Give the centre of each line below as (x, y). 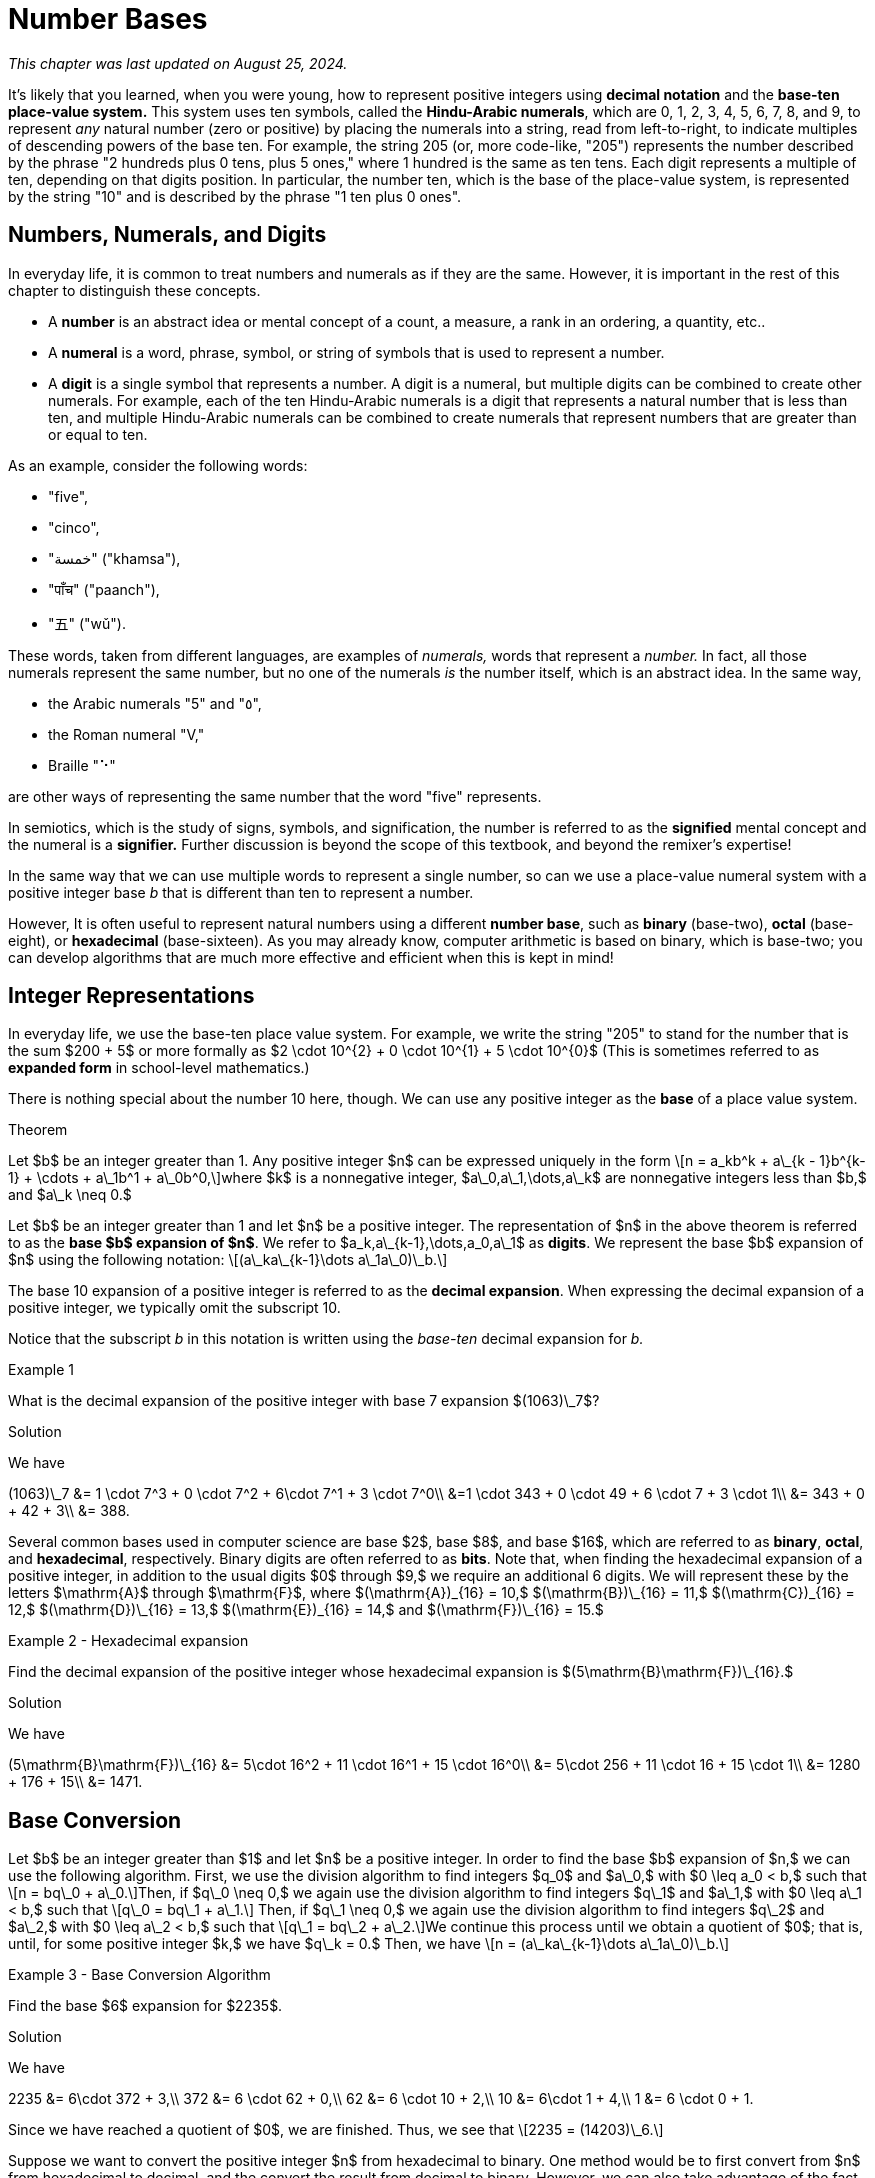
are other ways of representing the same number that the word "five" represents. (275, 796)
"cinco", (74, 527)
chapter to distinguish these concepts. (134, 290)
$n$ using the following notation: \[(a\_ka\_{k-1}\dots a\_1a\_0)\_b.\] (228, 1260)
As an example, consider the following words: (158, 465)
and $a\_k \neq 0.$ (70, 1195)
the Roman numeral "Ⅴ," (126, 734)
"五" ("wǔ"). (87, 623)
